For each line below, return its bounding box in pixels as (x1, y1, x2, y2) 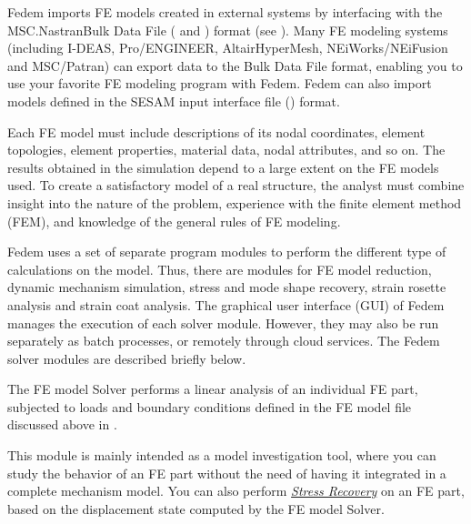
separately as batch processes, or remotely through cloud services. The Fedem (7, 331, 440, 350)
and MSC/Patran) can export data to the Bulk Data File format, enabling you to (7, 55, 463, 75)
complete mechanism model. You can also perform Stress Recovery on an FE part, (7, 481, 465, 500)
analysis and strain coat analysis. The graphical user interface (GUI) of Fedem (7, 295, 445, 314)
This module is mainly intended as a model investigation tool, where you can (7, 446, 436, 465)
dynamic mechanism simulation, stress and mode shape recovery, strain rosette (7, 277, 446, 297)
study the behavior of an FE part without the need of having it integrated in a (7, 463, 446, 482)
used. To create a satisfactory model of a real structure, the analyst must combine (7, 176, 465, 195)
